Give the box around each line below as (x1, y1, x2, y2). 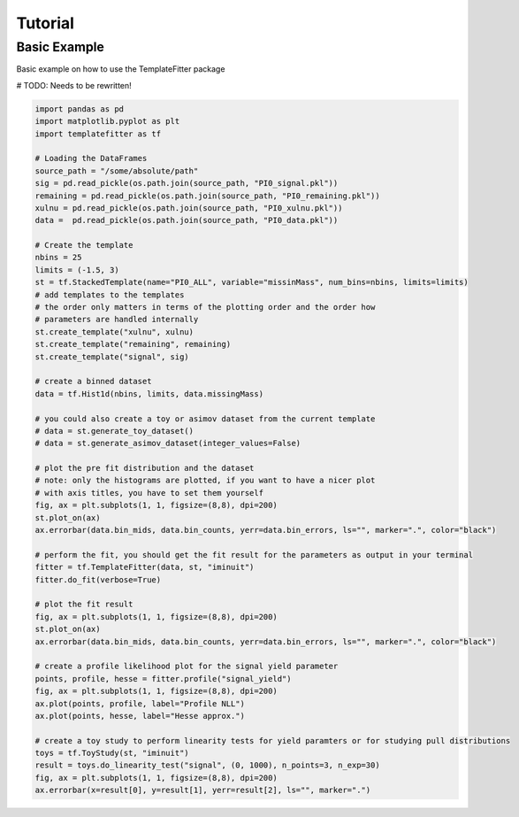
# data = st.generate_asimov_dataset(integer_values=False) (34, 438, 301, 449)
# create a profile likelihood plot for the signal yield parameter (34, 661, 339, 672)
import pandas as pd (34, 104, 124, 114)
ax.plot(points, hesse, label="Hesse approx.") (34, 711, 245, 721)
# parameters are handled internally (34, 314, 199, 325)
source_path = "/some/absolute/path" (34, 166, 199, 176)
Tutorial (16, 13, 75, 33)
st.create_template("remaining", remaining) (34, 339, 232, 350)
